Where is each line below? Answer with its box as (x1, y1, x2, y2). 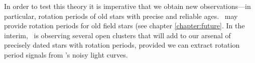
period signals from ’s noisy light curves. (4, 49, 128, 60)
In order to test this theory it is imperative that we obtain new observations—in (4, 1, 251, 11)
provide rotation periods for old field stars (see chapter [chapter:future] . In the (4, 20, 245, 31)
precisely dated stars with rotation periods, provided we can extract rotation (4, 40, 240, 50)
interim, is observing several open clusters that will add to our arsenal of (4, 30, 231, 40)
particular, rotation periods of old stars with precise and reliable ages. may (4, 10, 238, 21)
